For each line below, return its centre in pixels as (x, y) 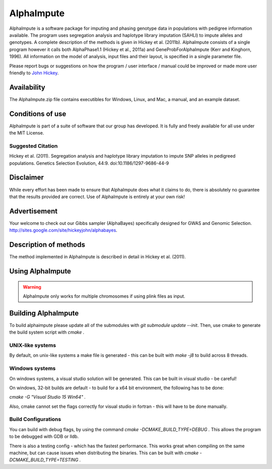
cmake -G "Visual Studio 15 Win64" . (47, 397)
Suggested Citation (33, 146)
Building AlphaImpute (44, 313)
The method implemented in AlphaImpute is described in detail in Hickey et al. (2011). (97, 257)
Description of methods (47, 245)
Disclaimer (26, 178)
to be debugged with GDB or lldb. (44, 437)
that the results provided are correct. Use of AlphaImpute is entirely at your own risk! (97, 197)
